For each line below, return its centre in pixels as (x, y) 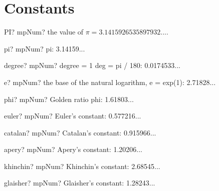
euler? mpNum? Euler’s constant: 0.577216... (73, 116)
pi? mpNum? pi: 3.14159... (45, 48)
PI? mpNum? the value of (44, 32)
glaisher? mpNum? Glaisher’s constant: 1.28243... (80, 183)
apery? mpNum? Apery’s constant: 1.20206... (73, 149)
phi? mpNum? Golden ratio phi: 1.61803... (69, 99)
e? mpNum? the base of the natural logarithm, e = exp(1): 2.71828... (110, 82)
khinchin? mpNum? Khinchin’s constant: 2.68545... (82, 166)
